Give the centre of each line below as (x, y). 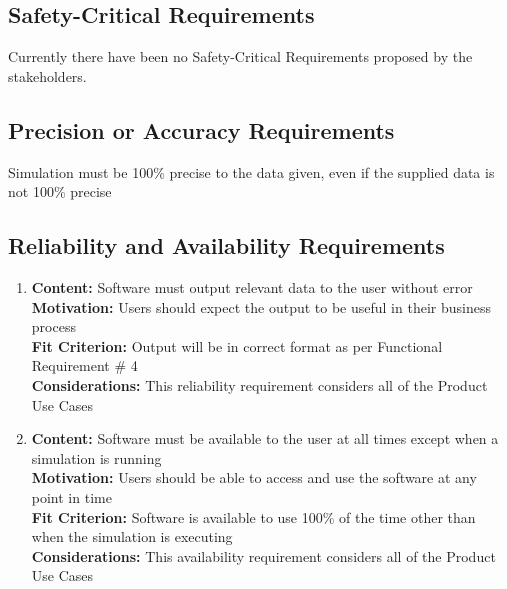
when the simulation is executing (132, 536)
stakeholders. (47, 75)
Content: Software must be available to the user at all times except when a (265, 438)
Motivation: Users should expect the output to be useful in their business (261, 306)
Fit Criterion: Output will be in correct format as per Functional (237, 345)
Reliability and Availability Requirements (226, 245)
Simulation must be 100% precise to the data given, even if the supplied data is (251, 171)
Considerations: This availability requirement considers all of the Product (263, 555)
